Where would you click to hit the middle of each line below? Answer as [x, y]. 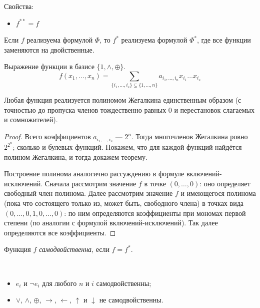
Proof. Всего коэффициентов [47, 136]
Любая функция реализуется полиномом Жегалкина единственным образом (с [123, 100]
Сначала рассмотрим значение [90, 183]
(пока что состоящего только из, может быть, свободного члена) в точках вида [124, 203]
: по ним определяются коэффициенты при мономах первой [155, 213]
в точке [155, 183]
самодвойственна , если [74, 249]
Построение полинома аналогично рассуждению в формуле [94, 174]
